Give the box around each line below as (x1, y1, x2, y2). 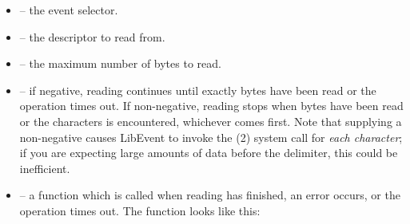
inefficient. (19, 159, 70, 176)
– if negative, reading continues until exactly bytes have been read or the (19, 81, 376, 98)
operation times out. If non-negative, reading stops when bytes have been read (19, 97, 404, 114)
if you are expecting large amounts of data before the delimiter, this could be (19, 144, 398, 161)
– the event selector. (19, 2, 118, 18)
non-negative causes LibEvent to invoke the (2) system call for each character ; (19, 128, 403, 145)
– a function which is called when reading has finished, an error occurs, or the (19, 187, 400, 203)
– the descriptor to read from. (19, 28, 165, 45)
